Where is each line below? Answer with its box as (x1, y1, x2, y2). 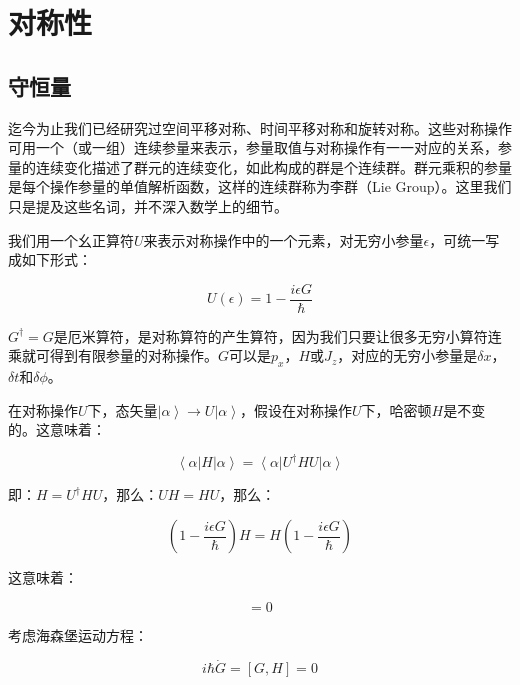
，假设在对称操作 (239, 399, 352, 420)
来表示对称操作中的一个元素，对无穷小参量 (143, 229, 424, 250)
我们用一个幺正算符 (8, 229, 134, 250)
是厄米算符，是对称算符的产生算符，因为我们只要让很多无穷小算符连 (53, 325, 502, 346)
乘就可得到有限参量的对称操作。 (8, 345, 218, 366)
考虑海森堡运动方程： (8, 624, 148, 645)
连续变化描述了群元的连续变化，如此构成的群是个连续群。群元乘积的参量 (35, 156, 512, 177)
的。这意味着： (8, 419, 106, 440)
